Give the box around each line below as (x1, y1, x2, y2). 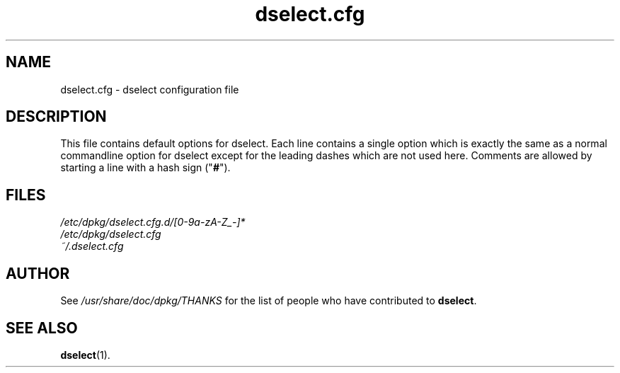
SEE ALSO (6, 319, 78, 337)
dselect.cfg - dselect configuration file (60, 83, 239, 96)
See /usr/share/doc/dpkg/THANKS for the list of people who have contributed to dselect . (60, 294, 477, 307)
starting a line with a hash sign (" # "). (60, 161, 231, 174)
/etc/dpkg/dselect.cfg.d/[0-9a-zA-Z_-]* (60, 216, 246, 229)
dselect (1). (60, 348, 110, 361)
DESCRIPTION (6, 108, 107, 126)
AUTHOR (6, 264, 70, 282)
